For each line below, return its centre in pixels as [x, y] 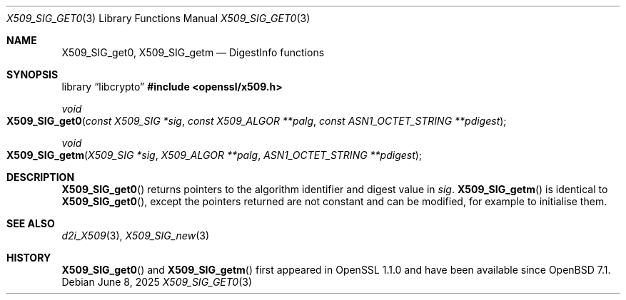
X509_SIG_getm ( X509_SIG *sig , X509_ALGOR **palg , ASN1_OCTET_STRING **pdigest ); [214, 155]
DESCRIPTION [41, 177]
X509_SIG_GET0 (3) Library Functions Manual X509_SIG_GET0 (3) [158, 18]
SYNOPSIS [32, 74]
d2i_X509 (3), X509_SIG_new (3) [135, 236]
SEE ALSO [31, 223]
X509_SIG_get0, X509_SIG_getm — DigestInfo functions [193, 52]
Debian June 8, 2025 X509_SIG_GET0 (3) [157, 282]
